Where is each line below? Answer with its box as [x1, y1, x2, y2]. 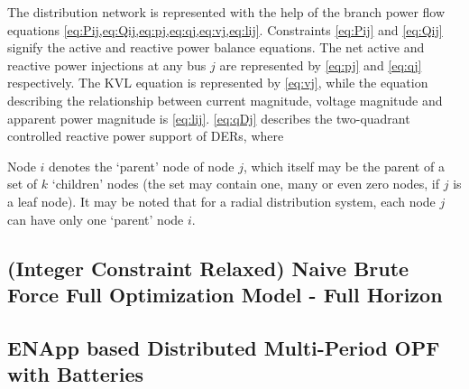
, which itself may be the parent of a [243, 156, 445, 175]
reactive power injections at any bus [7, 55, 207, 74]
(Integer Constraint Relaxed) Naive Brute [7, 254, 409, 282]
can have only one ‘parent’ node [7, 209, 184, 228]
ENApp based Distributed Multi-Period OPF [7, 333, 440, 361]
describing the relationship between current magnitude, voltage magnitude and [7, 90, 443, 109]
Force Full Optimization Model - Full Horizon [7, 280, 443, 308]
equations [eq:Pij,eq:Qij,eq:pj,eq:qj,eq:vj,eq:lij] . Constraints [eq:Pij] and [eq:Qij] [7, 20, 443, 39]
